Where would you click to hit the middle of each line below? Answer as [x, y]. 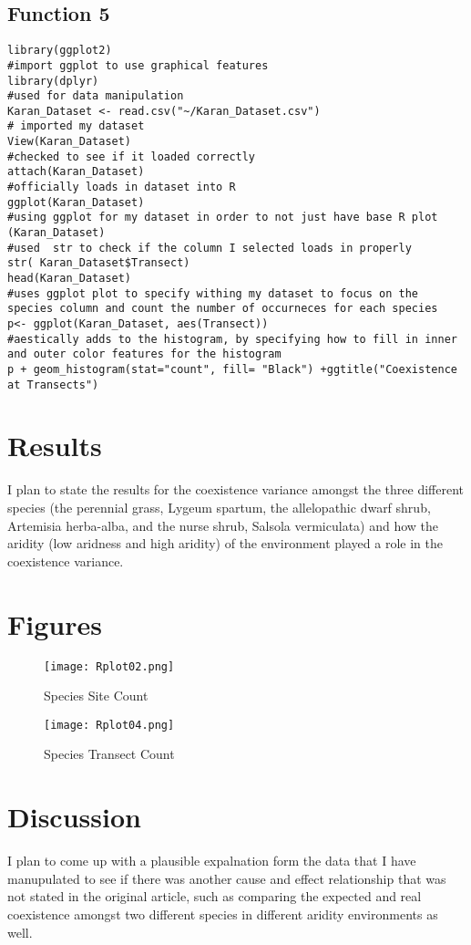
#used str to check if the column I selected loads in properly [210, 248]
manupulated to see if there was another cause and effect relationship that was [227, 878]
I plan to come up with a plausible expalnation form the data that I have [212, 861]
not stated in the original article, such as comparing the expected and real [215, 896]
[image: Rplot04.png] [109, 725]
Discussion [74, 817]
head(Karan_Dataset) [70, 279]
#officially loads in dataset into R [122, 187]
